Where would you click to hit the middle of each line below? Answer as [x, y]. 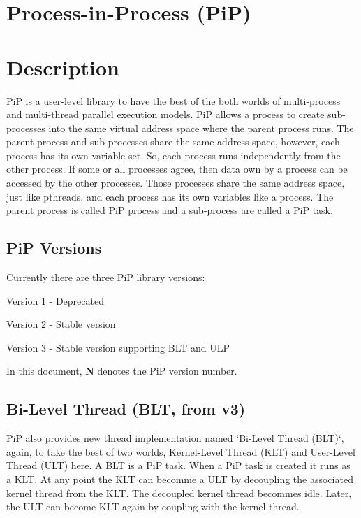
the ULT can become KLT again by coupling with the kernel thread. [153, 506]
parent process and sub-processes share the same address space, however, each [173, 142]
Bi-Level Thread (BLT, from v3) [126, 409]
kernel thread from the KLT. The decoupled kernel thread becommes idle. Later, [179, 492]
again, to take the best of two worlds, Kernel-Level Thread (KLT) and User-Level [181, 451]
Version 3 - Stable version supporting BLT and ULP [118, 347]
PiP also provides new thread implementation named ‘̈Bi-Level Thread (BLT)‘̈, [175, 438]
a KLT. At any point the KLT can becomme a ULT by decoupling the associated [180, 479]
